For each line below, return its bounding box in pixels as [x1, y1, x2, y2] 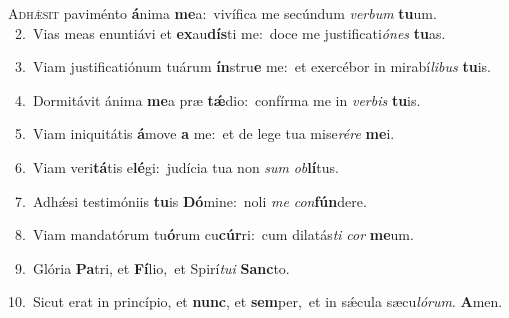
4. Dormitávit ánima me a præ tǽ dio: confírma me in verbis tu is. [14, 89, 421, 110]
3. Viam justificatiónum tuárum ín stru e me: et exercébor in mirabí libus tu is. [14, 56, 491, 77]
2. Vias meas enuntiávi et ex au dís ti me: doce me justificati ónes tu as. [14, 22, 446, 43]
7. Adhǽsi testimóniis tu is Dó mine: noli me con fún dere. [14, 190, 367, 211]
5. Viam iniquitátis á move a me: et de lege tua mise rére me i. [14, 123, 395, 144]
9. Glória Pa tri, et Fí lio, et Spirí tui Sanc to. [14, 257, 290, 278]
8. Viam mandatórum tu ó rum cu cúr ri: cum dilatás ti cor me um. [14, 224, 414, 245]
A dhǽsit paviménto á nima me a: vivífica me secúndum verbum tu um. [8, 3, 437, 23]
